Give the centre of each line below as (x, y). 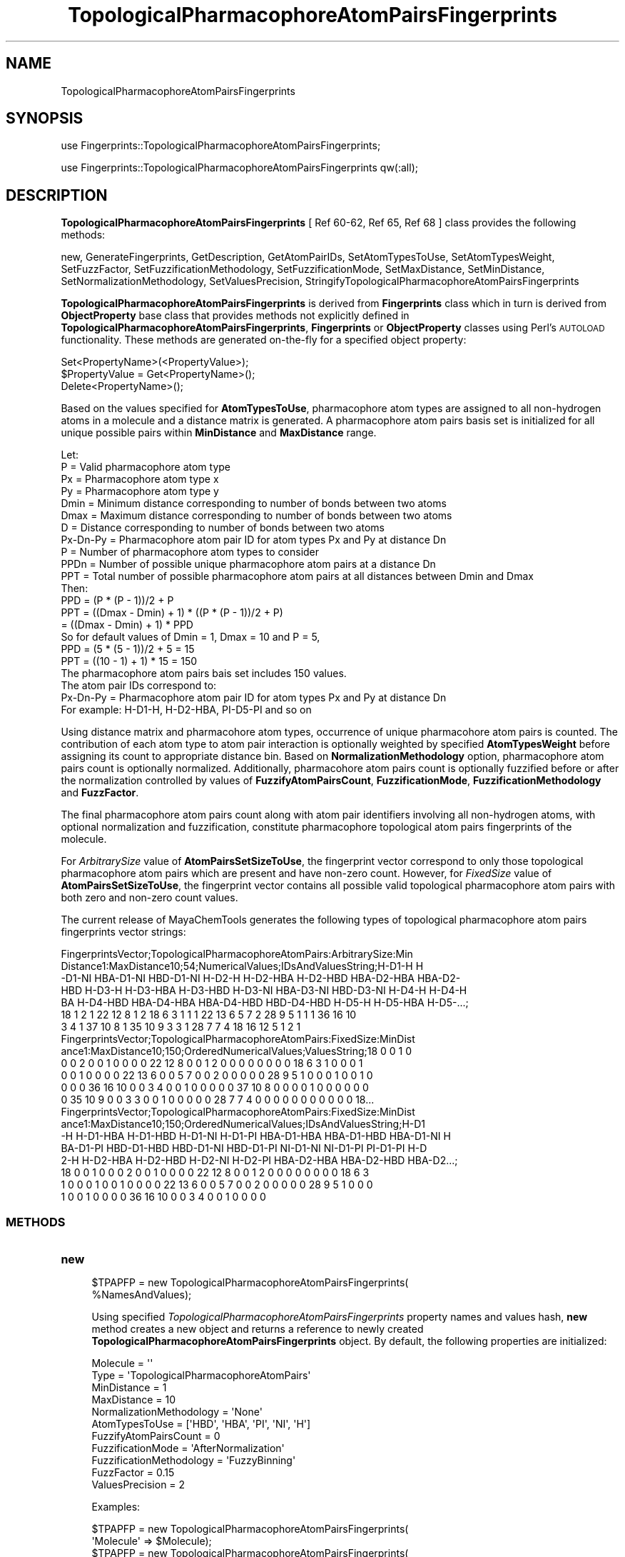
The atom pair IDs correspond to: (139, 686)
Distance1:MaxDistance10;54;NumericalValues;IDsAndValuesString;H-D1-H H (242, 966)
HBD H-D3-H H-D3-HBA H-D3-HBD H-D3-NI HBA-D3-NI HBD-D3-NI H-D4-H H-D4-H (264, 991)
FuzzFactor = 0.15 (133, 1473)
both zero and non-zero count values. (149, 898)
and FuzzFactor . (100, 793)
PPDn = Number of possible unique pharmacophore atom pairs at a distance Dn (248, 564)
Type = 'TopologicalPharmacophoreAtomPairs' (201, 1376)
